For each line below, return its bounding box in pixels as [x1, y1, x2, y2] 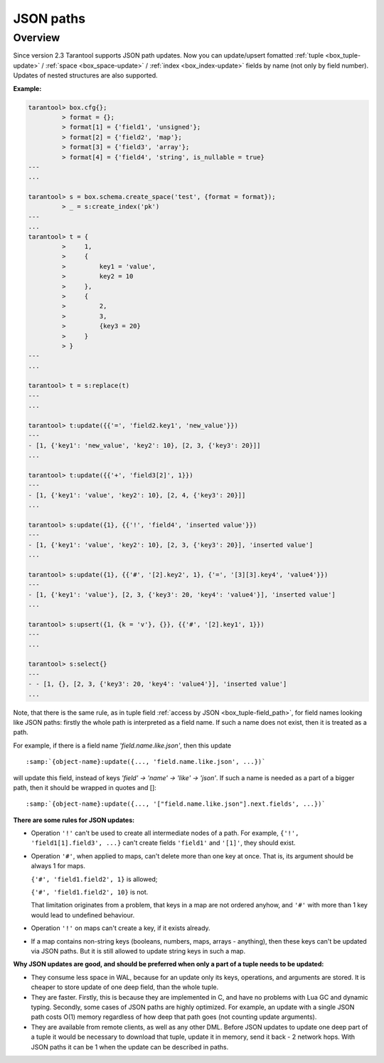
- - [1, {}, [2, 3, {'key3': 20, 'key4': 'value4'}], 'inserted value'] [28, 680, 287, 689]
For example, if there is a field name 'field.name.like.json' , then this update [13, 741, 232, 750]
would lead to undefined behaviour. [31, 910, 135, 919]
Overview [13, 31, 60, 44]
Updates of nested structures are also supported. [13, 71, 158, 80]
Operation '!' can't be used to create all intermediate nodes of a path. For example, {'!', [31, 829, 299, 838]
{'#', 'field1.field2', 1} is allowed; [31, 875, 158, 883]
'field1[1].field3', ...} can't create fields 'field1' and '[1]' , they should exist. [31, 838, 296, 847]
